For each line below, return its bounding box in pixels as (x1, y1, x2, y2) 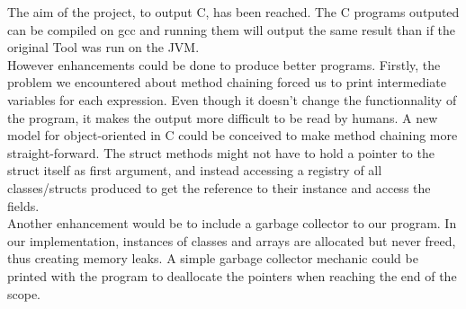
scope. (7, 284, 41, 303)
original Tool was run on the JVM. (7, 38, 200, 57)
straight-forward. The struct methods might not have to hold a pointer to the (7, 143, 435, 162)
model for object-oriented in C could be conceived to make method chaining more (7, 126, 458, 145)
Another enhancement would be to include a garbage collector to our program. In (7, 214, 457, 233)
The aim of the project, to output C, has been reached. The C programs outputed (7, 3, 460, 21)
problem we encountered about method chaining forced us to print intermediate (7, 73, 446, 92)
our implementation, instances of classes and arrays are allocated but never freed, (7, 231, 456, 250)
